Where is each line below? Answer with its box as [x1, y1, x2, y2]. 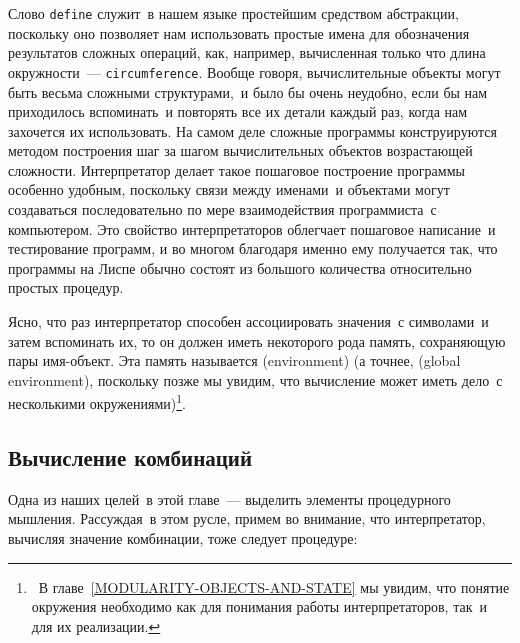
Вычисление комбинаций [8, 442, 253, 473]
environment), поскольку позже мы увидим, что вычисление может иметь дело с [8, 369, 503, 390]
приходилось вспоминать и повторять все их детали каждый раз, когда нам [8, 101, 468, 122]
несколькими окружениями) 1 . [8, 390, 186, 414]
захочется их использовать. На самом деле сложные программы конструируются [8, 120, 497, 141]
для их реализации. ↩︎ [31, 615, 161, 636]
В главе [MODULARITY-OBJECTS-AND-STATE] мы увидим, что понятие [38, 576, 510, 597]
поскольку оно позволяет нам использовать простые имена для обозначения [8, 22, 470, 43]
